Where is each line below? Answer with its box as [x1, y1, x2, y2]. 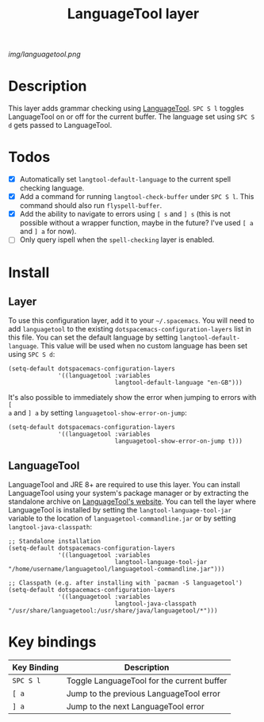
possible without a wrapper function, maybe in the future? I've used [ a [19, 218, 254, 228]
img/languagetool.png [8, 49, 81, 60]
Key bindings [8, 633, 97, 651]
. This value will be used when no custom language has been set [36, 341, 248, 351]
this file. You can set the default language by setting [8, 332, 178, 342]
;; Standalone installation [8, 537, 101, 546]
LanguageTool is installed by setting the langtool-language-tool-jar [8, 505, 232, 515]
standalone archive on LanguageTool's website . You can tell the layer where [8, 497, 256, 506]
